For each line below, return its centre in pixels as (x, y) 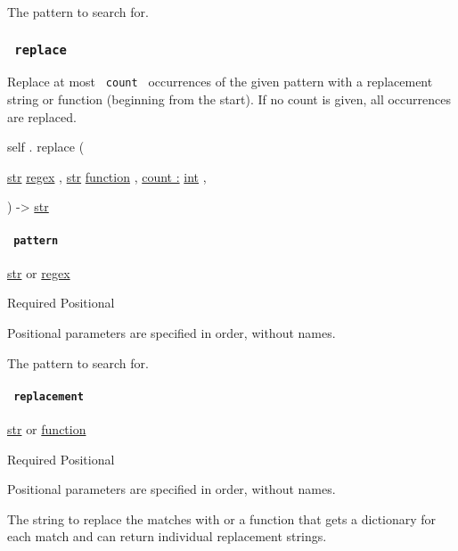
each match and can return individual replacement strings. (167, 536)
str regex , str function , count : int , (107, 176)
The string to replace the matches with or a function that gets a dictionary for (222, 518)
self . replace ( (46, 147)
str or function (47, 429)
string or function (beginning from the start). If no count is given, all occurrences (229, 99)
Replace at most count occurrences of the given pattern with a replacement (220, 82)
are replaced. (42, 116)
